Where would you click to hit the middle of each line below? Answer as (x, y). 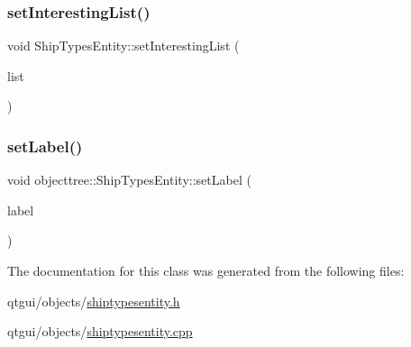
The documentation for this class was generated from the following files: (206, 270)
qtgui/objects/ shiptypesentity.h (94, 301)
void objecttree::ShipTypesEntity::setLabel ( (129, 180)
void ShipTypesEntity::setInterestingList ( (123, 46)
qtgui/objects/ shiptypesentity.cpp (100, 331)
